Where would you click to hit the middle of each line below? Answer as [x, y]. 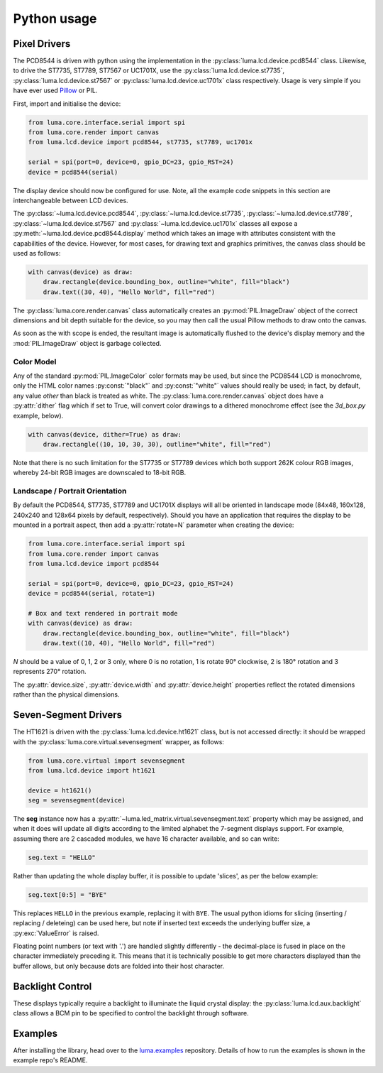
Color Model [35, 361]
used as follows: [37, 253]
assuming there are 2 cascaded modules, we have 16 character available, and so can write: [146, 839]
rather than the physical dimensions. [66, 695]
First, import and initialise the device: [67, 104]
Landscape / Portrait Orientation [70, 491]
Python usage [55, 18]
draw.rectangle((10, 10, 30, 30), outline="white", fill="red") [157, 444]
